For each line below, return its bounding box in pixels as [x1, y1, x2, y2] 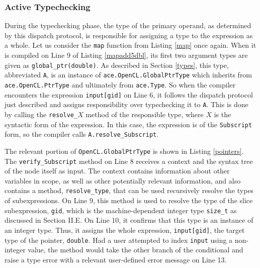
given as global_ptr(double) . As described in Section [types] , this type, [5, 59, 229, 70]
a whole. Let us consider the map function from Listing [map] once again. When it [5, 40, 256, 50]
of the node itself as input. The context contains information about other [5, 165, 230, 176]
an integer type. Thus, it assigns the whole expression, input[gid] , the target [5, 224, 245, 235]
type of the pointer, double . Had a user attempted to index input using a [5, 234, 233, 245]
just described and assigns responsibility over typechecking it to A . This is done [5, 99, 248, 110]
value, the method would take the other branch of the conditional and [28, 244, 243, 255]
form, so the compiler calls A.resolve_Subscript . [5, 129, 159, 139]
